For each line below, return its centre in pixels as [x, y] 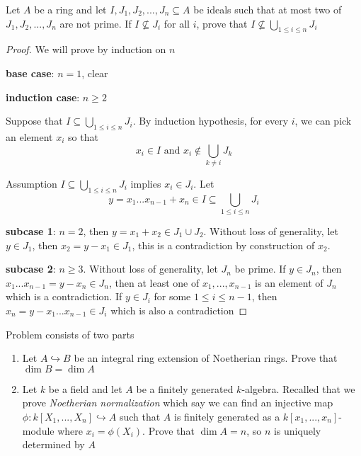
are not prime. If [96, 23]
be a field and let [85, 388]
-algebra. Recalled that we [298, 388]
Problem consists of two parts [70, 334]
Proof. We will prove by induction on [86, 49]
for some [172, 296]
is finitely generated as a [227, 416]
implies [146, 183]
